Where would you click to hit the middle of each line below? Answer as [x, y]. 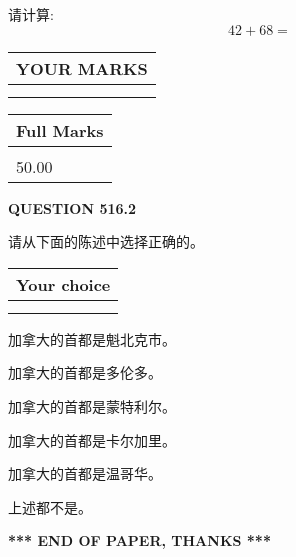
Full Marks [60, 130]
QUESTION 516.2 [72, 207]
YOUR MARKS [82, 68]
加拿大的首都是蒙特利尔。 [92, 405]
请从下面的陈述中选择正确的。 [106, 241]
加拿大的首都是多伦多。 [85, 372]
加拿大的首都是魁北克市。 [92, 338]
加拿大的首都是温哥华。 [85, 473]
